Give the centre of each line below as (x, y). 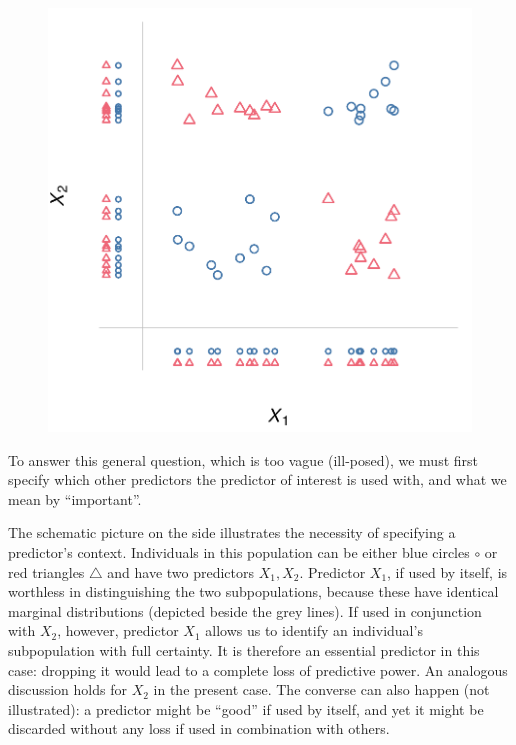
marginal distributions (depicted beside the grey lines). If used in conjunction (245, 610)
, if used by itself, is (447, 571)
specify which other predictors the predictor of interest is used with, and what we (257, 479)
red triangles (46, 571)
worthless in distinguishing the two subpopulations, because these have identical (253, 591)
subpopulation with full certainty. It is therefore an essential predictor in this (244, 649)
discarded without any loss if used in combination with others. (199, 728)
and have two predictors (181, 571)
